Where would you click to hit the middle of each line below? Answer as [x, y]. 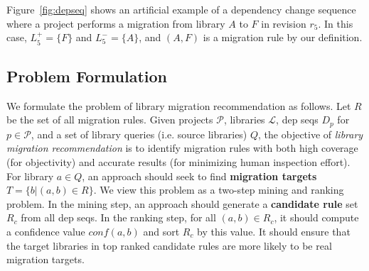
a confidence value [46, 232]
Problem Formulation [87, 76]
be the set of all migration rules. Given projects [110, 120]
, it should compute [316, 217]
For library [30, 176]
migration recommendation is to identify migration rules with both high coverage [182, 148]
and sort [161, 232]
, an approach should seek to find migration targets [199, 176]
